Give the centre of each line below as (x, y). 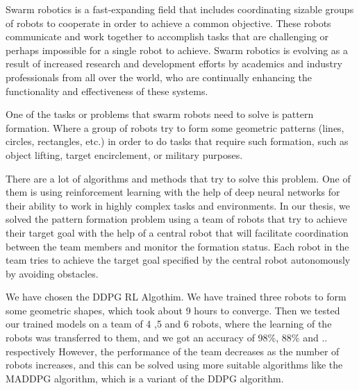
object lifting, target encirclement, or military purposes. (124, 154)
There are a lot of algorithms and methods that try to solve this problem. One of (178, 178)
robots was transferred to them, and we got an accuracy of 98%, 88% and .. (167, 338)
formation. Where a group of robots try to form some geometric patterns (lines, (175, 127)
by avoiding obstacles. (52, 273)
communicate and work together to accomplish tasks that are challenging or (167, 36)
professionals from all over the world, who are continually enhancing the (159, 77)
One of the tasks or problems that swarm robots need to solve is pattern (160, 114)
